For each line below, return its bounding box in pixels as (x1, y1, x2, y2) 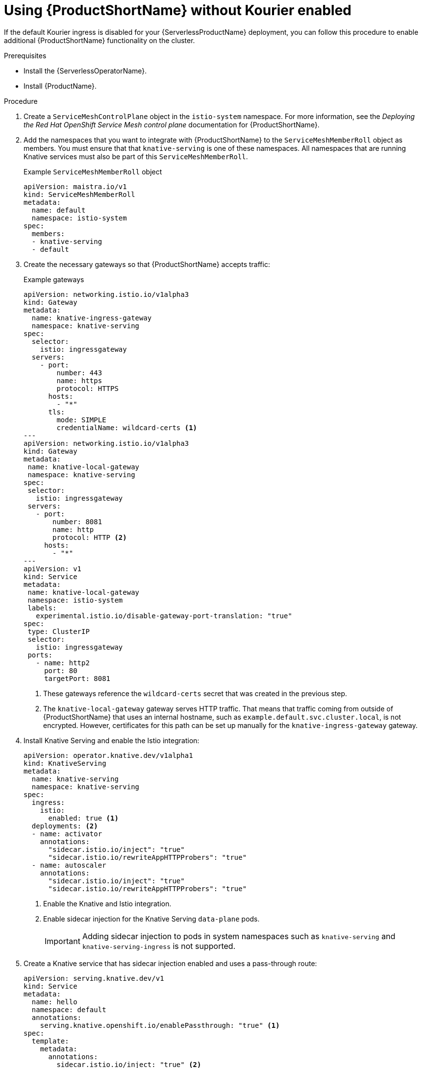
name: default (31, 206, 86, 214)
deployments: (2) (31, 822, 98, 830)
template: (31, 1037, 69, 1045)
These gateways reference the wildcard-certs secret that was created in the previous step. (43, 689, 348, 698)
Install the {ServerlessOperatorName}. (24, 66, 147, 75)
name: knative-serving (31, 775, 119, 783)
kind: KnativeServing (24, 759, 106, 767)
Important (45, 936, 80, 946)
